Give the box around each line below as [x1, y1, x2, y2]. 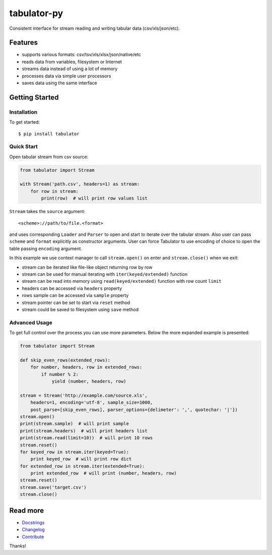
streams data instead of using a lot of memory [22, 66, 118, 72]
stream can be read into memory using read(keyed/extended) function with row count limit [22, 278, 222, 284]
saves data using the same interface [22, 80, 98, 86]
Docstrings [22, 519, 45, 525]
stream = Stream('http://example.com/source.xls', [20, 392, 148, 398]
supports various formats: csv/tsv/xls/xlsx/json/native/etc [22, 52, 141, 58]
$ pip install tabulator [18, 131, 80, 136]
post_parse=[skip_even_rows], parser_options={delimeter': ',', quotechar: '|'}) [30, 407, 238, 413]
